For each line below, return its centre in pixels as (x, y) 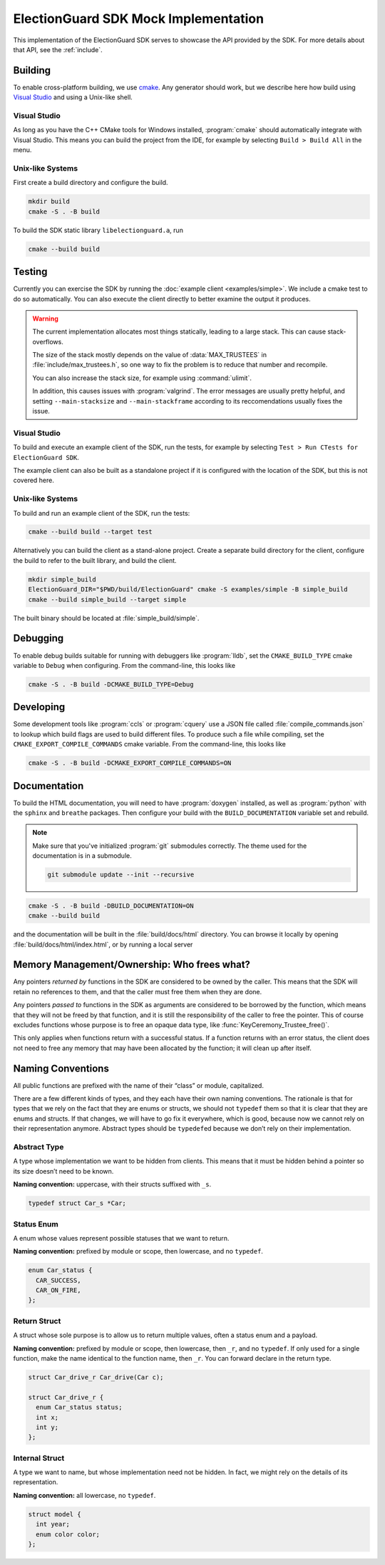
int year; (53, 1524)
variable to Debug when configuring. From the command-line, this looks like (124, 665)
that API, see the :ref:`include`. (58, 49)
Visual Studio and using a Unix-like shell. (73, 97)
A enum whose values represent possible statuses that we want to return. (121, 1238)
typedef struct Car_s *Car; (77, 1203)
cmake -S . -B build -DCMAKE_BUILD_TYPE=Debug (111, 684)
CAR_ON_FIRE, (58, 1290)
